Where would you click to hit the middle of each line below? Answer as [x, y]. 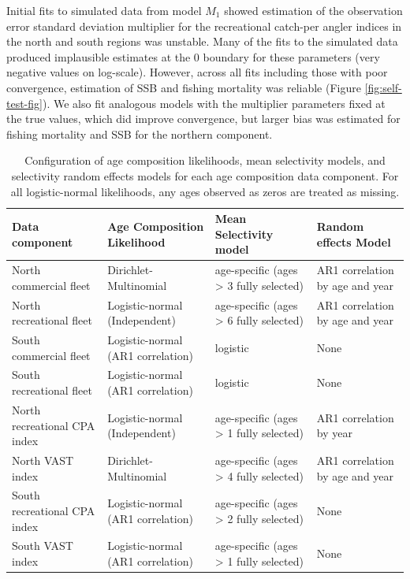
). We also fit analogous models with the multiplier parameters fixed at [214, 103]
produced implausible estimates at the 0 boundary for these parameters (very [193, 56]
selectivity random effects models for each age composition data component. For [205, 175]
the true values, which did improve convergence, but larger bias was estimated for [203, 119]
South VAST [43, 546]
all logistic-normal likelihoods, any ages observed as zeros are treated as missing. [205, 191]
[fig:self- [383, 87]
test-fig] [24, 103]
